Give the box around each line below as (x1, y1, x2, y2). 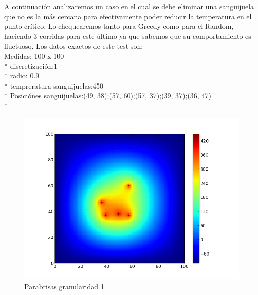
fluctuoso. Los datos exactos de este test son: (4, 40, 143, 51)
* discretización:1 (4, 60, 58, 71)
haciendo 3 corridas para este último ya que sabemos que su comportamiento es (4, 30, 251, 41)
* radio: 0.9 (4, 70, 40, 81)
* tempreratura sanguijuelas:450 (4, 80, 103, 91)
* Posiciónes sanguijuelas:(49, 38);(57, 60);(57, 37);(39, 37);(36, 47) (4, 90, 211, 101)
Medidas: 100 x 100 (4, 50, 64, 61)
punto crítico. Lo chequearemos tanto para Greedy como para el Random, (4, 21, 234, 31)
